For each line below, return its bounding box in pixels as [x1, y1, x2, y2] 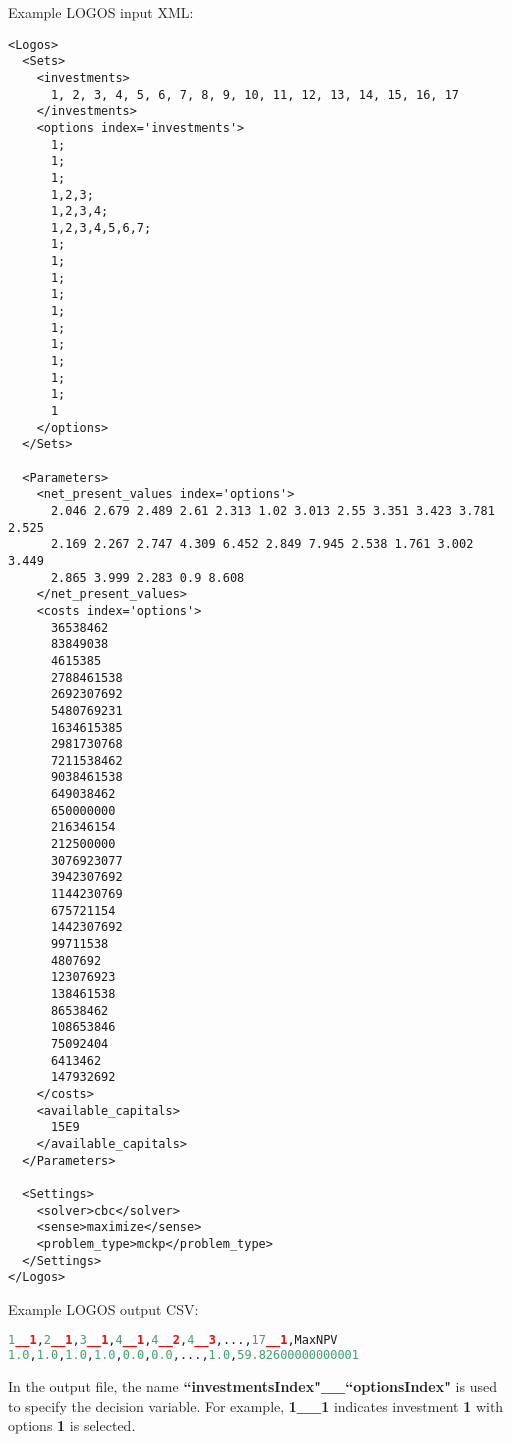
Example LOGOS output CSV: [8, 1298, 199, 1319]
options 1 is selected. [8, 1415, 136, 1436]
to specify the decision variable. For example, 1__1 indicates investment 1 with [8, 1395, 504, 1416]
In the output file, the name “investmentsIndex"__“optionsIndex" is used [8, 1376, 497, 1397]
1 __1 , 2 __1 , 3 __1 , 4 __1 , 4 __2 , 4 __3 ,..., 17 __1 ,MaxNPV [8, 1333, 338, 1348]
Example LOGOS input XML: [8, 2, 194, 22]
